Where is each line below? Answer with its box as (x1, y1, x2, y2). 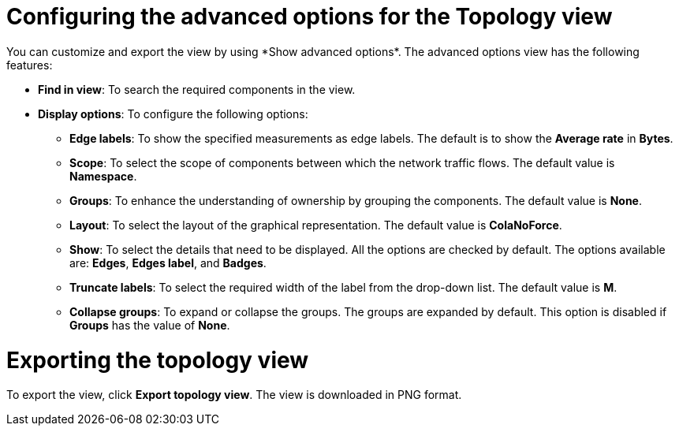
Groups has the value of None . (69, 318, 230, 332)
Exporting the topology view (6, 346, 309, 374)
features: (6, 58, 53, 72)
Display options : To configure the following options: (38, 106, 308, 121)
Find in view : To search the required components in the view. (38, 82, 356, 96)
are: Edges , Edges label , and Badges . (69, 255, 267, 270)
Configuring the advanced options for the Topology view (6, 3, 613, 30)
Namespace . (69, 169, 137, 183)
